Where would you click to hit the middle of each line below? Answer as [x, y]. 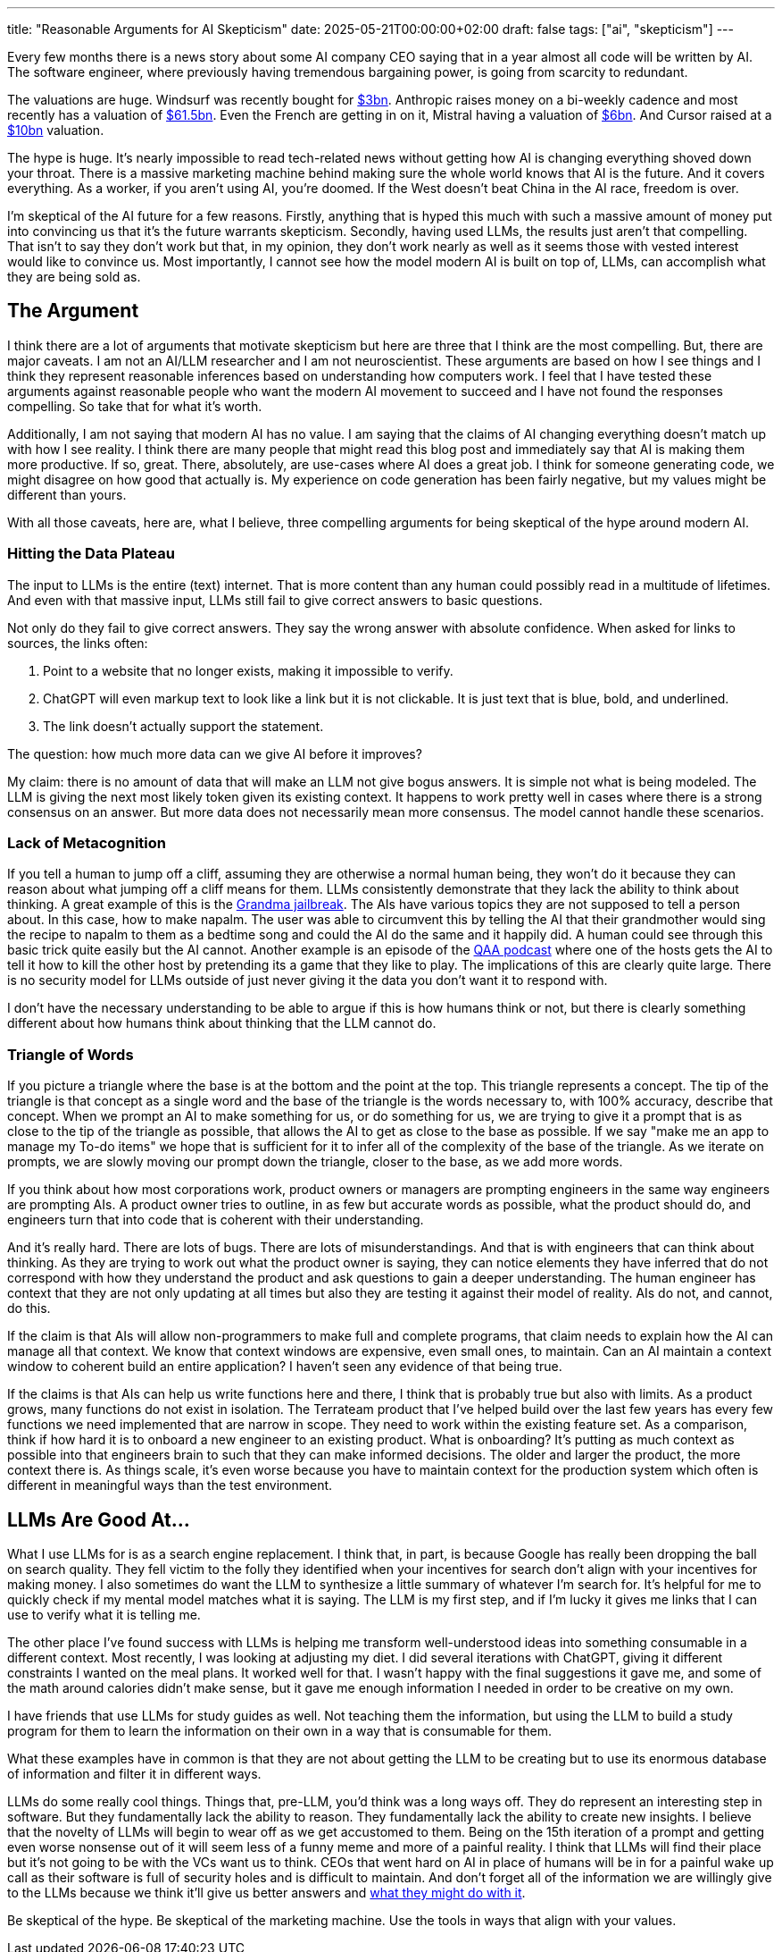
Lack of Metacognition [87, 842]
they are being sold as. [74, 277]
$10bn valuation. [56, 130]
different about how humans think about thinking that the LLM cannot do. [222, 1023]
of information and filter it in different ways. [134, 1773]
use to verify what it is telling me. [104, 1614]
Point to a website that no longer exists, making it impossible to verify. [248, 670]
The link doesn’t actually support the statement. [183, 726]
